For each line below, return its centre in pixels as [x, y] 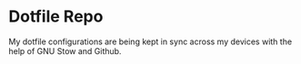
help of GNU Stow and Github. [65, 50]
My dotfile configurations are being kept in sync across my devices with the [150, 41]
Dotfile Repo [56, 17]
